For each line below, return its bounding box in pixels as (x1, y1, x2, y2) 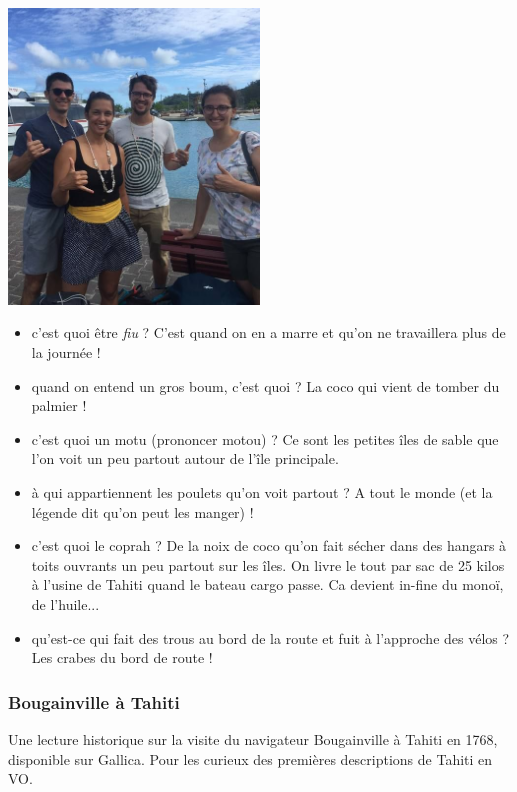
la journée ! (31, 341, 101, 362)
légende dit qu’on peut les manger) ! (31, 501, 254, 522)
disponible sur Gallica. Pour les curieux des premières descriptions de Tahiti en (8, 748, 493, 769)
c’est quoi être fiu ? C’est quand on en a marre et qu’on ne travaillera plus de (31, 322, 506, 343)
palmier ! (31, 395, 87, 416)
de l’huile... (31, 593, 100, 614)
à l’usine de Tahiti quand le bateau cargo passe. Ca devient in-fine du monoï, (31, 574, 504, 595)
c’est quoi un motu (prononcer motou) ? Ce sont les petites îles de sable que (31, 428, 499, 449)
